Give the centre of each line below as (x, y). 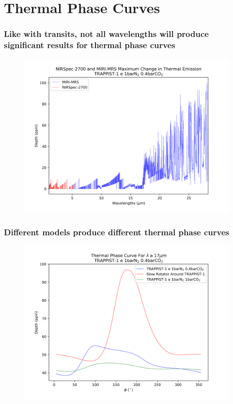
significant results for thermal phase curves (90, 45)
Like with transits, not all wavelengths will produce (106, 34)
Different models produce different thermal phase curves (116, 232)
